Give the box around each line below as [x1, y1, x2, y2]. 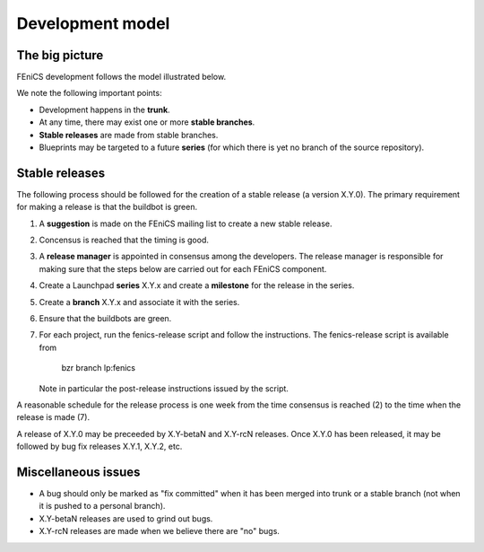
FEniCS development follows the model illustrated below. [16, 72, 227, 83]
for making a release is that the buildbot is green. [16, 202, 197, 213]
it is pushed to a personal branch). [39, 501, 166, 512]
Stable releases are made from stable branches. [39, 129, 219, 140]
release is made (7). [16, 412, 90, 423]
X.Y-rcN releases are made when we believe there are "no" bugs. [39, 526, 280, 537]
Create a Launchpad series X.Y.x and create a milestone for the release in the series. [39, 280, 355, 291]
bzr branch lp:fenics [61, 363, 136, 373]
